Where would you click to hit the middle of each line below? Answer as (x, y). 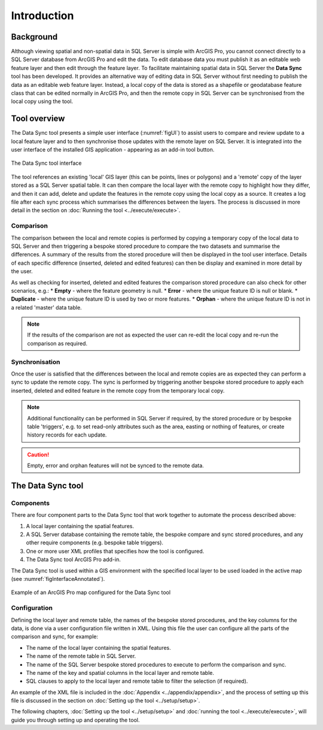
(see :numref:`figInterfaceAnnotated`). (58, 579)
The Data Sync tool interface (46, 163)
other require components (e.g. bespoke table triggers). (95, 543)
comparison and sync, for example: (55, 637)
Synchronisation (36, 362)
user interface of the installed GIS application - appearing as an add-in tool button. (113, 150)
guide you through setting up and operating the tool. (75, 720)
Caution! (38, 455)
